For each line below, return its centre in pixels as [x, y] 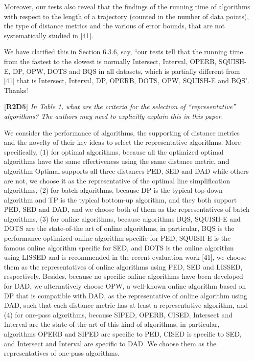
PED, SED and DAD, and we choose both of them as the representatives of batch [127, 209]
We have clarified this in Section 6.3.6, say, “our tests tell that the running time [124, 52]
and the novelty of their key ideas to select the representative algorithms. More [122, 142]
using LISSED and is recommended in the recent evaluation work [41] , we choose [125, 257]
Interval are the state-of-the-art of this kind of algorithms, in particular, [112, 324]
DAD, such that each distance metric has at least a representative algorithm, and [126, 305]
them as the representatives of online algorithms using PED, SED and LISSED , [123, 266]
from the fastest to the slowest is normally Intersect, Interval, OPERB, [110, 61]
